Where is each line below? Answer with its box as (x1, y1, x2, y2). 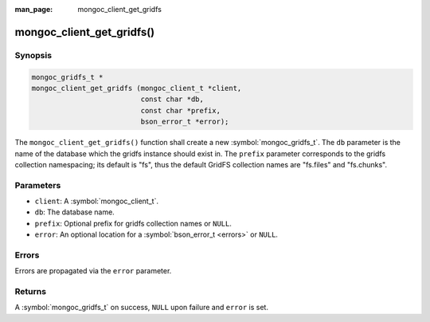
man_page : (14, 5, 53, 14)
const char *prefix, (140, 106, 221, 115)
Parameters (14, 179, 61, 190)
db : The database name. (34, 207, 115, 217)
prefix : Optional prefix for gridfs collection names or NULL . (34, 218, 233, 228)
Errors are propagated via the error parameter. (14, 266, 172, 276)
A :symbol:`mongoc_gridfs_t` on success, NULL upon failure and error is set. (14, 303, 268, 312)
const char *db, (140, 95, 205, 104)
